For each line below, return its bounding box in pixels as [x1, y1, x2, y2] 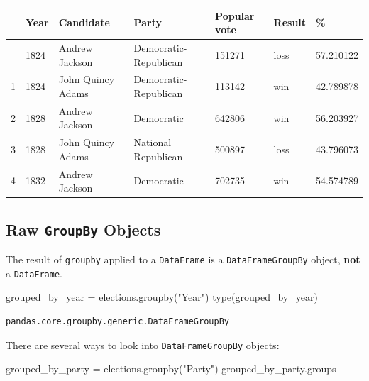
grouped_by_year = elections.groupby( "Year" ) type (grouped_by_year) [6, 289, 318, 304]
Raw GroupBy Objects [6, 218, 161, 240]
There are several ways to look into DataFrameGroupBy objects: [6, 337, 280, 352]
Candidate [58, 15, 110, 30]
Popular [215, 8, 255, 23]
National [133, 135, 172, 150]
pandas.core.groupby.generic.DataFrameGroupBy [6, 316, 229, 327]
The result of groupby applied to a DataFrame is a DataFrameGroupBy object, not [6, 252, 360, 267]
